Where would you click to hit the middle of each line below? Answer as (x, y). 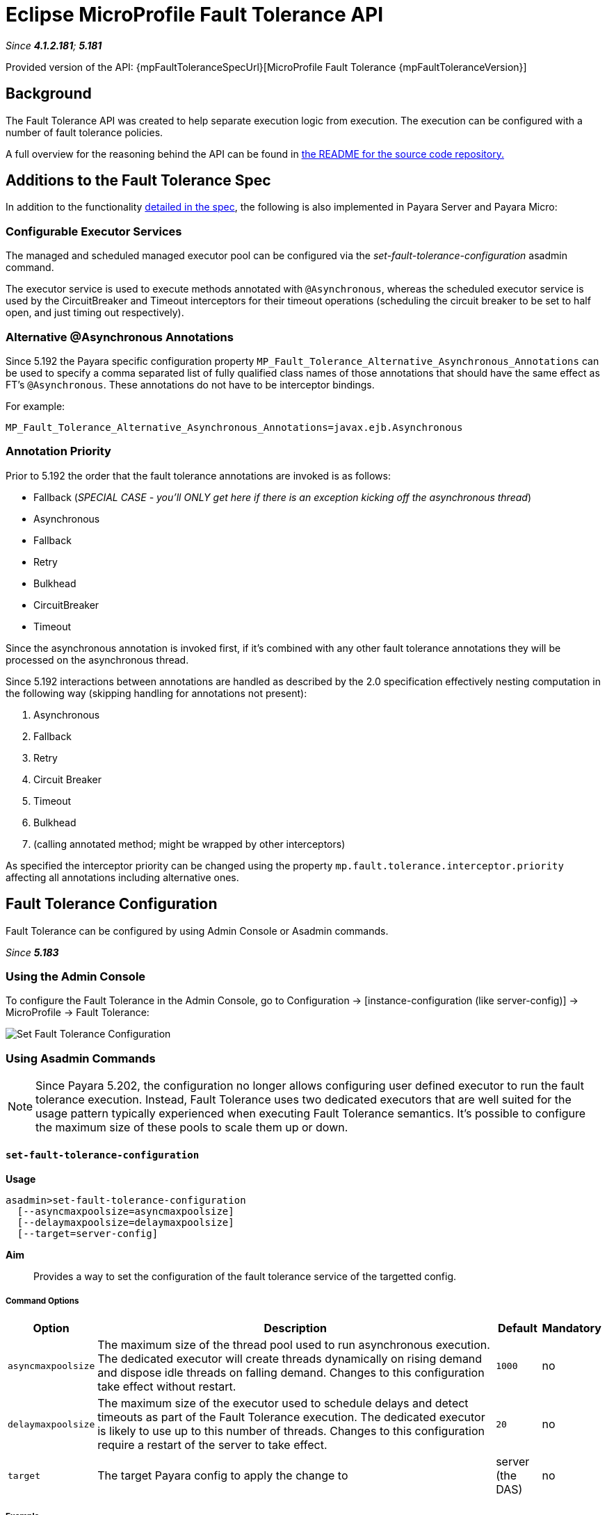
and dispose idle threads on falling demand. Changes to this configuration (291, 1373)
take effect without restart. (167, 1387)
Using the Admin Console (76, 976)
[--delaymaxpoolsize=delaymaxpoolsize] (126, 1223)
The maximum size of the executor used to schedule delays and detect (283, 1403)
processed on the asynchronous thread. (97, 660)
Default (517, 1328)
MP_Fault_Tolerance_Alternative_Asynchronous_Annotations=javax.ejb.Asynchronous (234, 427)
